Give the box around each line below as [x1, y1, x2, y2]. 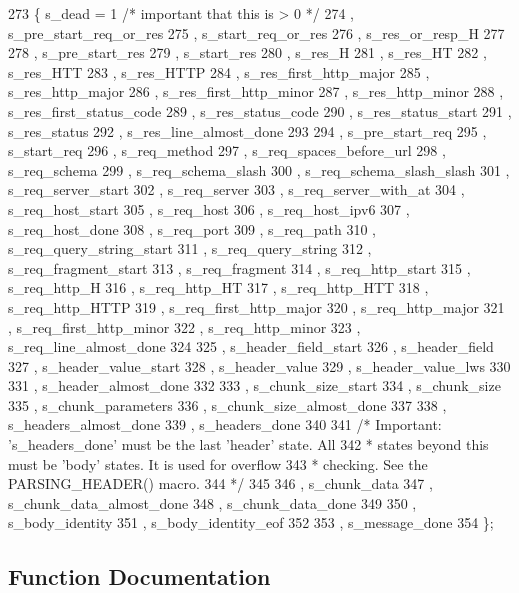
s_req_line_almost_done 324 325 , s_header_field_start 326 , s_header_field [8, 336, 494, 357]
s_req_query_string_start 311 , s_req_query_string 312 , [8, 238, 372, 259]
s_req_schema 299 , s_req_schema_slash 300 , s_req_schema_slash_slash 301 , [8, 159, 510, 180]
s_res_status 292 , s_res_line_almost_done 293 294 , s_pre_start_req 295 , [8, 120, 487, 141]
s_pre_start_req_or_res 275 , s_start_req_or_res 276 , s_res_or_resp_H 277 [8, 22, 505, 43]
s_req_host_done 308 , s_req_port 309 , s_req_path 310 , [8, 218, 376, 239]
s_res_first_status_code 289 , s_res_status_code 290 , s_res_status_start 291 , [8, 100, 512, 121]
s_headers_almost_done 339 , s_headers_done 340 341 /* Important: [8, 414, 442, 435]
